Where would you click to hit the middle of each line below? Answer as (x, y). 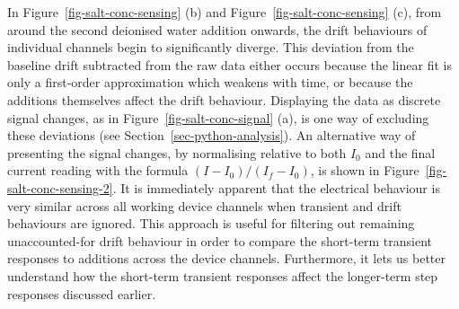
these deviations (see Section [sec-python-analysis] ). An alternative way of (212, 135)
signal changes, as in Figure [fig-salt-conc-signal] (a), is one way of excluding (218, 117)
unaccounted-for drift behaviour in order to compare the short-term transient (220, 240)
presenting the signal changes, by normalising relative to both (177, 152)
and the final (400, 152)
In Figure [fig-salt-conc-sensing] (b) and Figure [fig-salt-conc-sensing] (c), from (225, 12)
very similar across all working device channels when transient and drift (204, 205)
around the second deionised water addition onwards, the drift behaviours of (217, 29)
